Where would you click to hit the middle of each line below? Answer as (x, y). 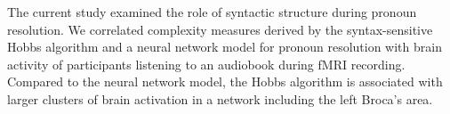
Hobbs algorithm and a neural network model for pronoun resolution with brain (225, 47)
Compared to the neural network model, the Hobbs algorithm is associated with (225, 81)
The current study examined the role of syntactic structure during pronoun (212, 12)
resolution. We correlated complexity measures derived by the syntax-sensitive (220, 29)
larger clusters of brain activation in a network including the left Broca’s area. (220, 98)
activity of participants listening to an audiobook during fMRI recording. (206, 64)
